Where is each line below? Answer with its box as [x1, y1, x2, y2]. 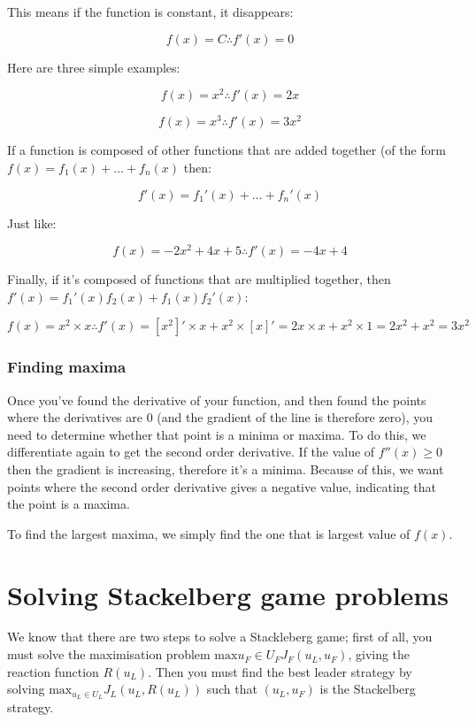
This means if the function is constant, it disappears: [7, 3, 294, 20]
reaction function [7, 662, 99, 680]
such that [206, 680, 257, 698]
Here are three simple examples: [7, 58, 180, 76]
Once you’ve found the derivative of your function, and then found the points [7, 390, 426, 409]
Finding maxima [7, 356, 127, 378]
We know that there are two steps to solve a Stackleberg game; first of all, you [7, 627, 433, 646]
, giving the [348, 645, 411, 664]
